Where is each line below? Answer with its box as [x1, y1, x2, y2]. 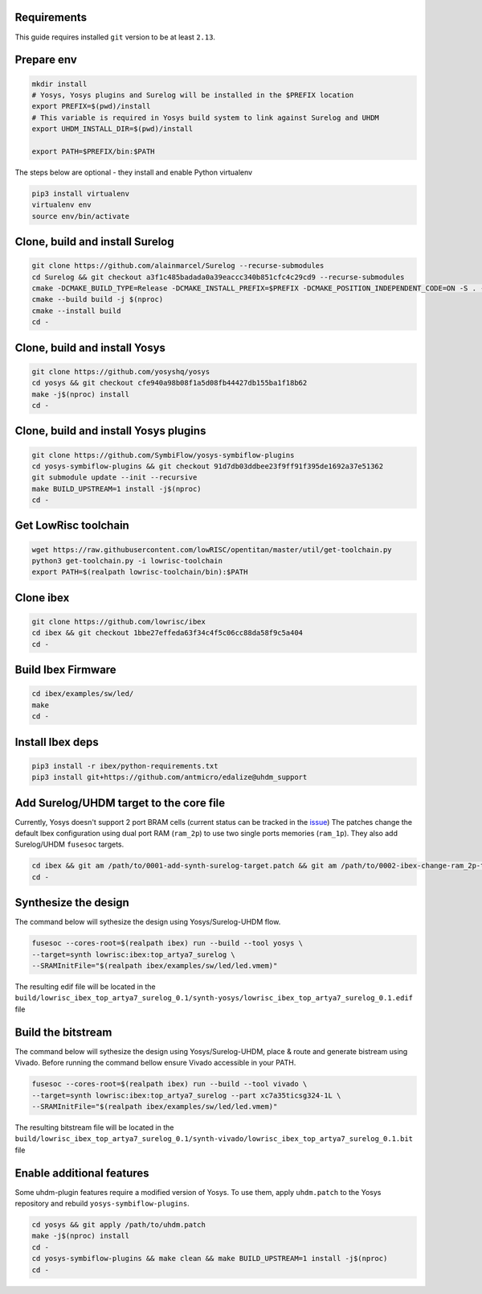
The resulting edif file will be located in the [14, 982, 156, 991]
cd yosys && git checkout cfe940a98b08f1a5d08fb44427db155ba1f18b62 [31, 378, 308, 388]
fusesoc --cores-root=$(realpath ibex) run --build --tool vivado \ [31, 1079, 308, 1089]
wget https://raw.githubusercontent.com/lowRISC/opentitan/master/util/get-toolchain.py [31, 545, 393, 554]
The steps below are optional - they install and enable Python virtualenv [14, 167, 253, 177]
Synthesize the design [14, 896, 130, 909]
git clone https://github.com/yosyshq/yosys [31, 367, 210, 376]
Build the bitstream [14, 1025, 112, 1039]
